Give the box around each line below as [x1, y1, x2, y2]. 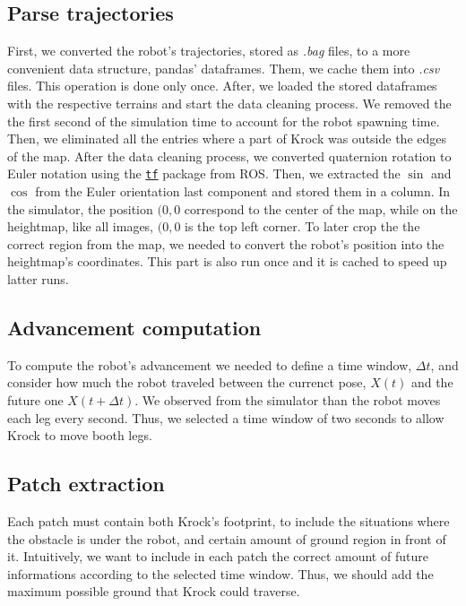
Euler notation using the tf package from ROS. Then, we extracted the [7, 164, 401, 183]
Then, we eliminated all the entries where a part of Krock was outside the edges [7, 129, 447, 148]
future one [7, 390, 64, 409]
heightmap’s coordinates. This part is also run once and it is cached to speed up [7, 252, 447, 271]
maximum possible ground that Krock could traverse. [7, 582, 300, 601]
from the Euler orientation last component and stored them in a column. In [35, 182, 451, 201]
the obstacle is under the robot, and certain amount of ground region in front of [7, 529, 446, 548]
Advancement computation [7, 313, 262, 341]
